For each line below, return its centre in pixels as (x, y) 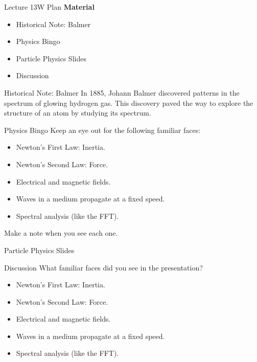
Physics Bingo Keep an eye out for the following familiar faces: (102, 130)
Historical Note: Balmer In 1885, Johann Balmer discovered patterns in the (122, 92)
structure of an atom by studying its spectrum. (78, 113)
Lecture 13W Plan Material (49, 7)
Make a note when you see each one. (61, 233)
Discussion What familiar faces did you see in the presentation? (103, 267)
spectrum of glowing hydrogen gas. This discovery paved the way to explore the (129, 103)
